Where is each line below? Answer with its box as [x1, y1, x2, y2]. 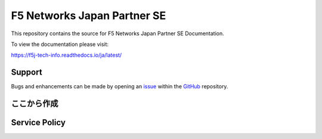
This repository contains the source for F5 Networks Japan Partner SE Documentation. [11, 30, 225, 37]
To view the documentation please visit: [11, 41, 109, 48]
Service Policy [11, 118, 66, 128]
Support [11, 67, 42, 78]
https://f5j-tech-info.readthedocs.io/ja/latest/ [11, 51, 122, 59]
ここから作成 [11, 98, 58, 109]
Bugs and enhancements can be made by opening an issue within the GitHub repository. [11, 83, 228, 90]
